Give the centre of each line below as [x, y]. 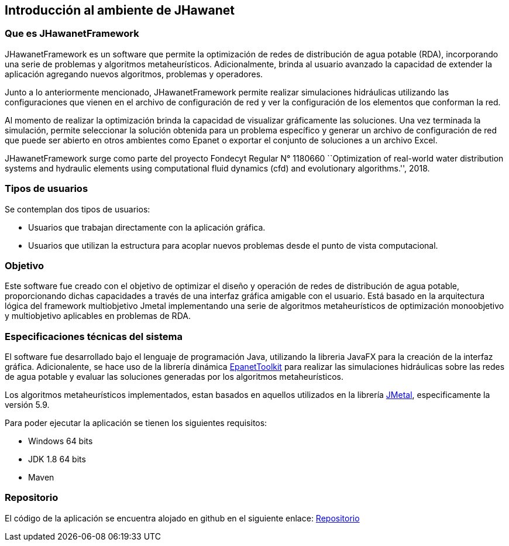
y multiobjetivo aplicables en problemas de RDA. [98, 316]
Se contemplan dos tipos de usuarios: [78, 209]
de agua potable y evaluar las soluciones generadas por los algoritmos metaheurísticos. [174, 377]
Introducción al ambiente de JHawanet [120, 10]
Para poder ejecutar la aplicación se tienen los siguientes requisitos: [136, 423]
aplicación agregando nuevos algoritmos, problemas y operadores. [134, 74]
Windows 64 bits [61, 441]
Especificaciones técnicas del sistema [94, 336]
